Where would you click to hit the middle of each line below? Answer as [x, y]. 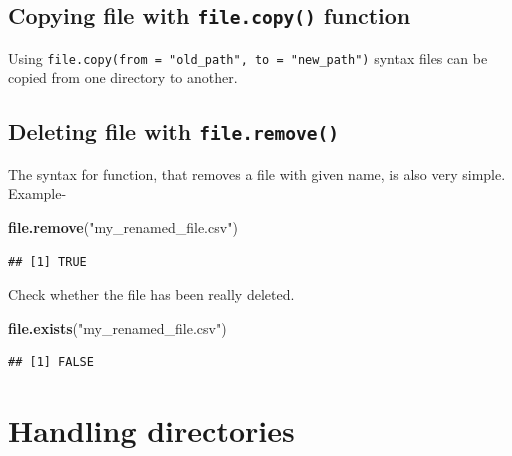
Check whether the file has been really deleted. [151, 294]
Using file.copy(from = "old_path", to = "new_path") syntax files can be [248, 57]
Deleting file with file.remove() [173, 131]
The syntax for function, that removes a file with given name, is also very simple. [257, 173]
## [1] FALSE [51, 362]
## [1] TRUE [47, 261]
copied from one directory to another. [123, 77]
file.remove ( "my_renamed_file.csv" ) [123, 227]
